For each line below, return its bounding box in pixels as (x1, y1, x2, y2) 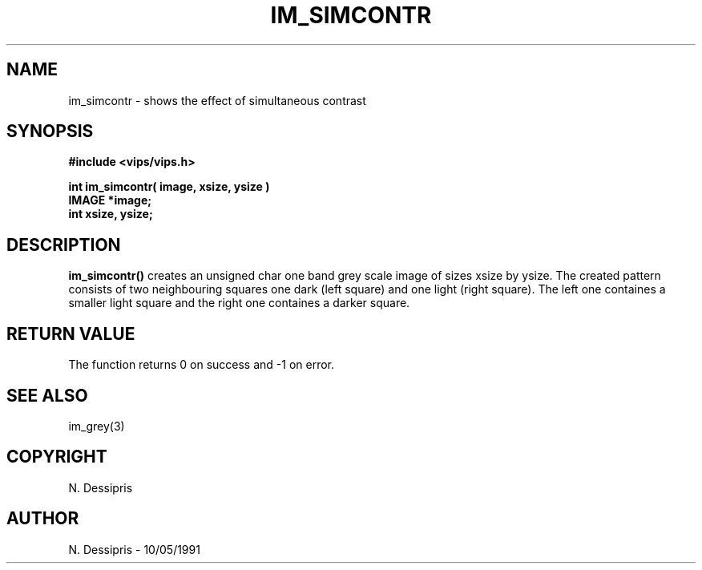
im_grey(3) (68, 418, 125, 433)
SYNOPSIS (6, 121, 94, 142)
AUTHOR (6, 508, 79, 529)
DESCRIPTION (6, 234, 121, 255)
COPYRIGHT (6, 447, 107, 467)
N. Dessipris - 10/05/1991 (68, 542, 200, 556)
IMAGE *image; (68, 193, 152, 208)
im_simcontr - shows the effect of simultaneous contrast (68, 93, 366, 107)
